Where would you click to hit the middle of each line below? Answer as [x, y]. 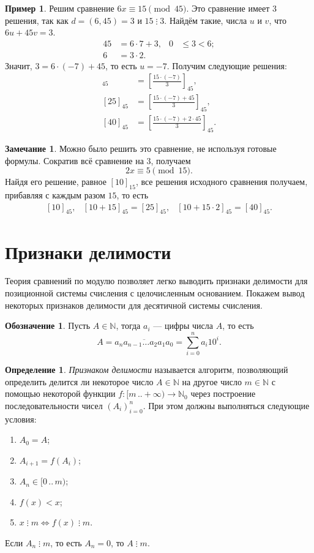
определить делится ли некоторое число [79, 381]
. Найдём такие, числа [206, 20]
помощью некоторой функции [60, 393]
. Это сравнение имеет [228, 8]
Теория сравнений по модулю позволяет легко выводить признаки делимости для [156, 281]
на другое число [212, 381]
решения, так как [37, 20]
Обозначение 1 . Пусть [48, 325]
